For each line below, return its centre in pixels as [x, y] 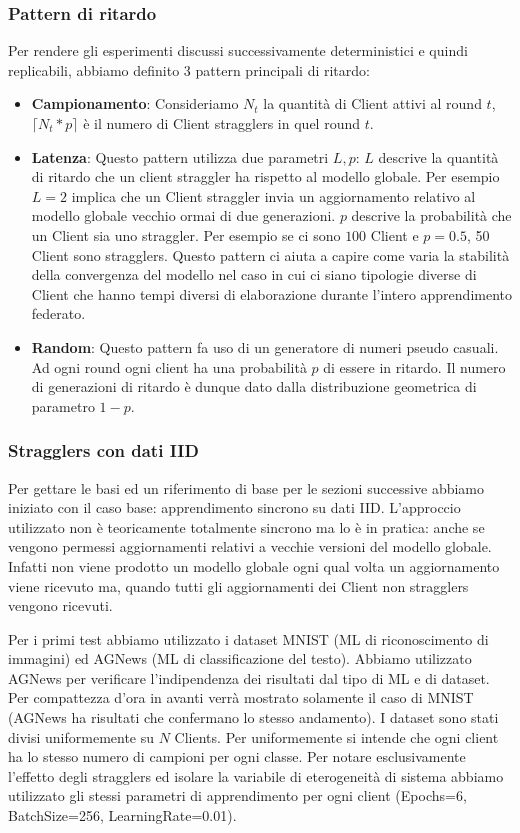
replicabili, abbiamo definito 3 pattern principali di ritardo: [189, 69]
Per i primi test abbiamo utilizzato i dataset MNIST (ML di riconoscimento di [248, 638]
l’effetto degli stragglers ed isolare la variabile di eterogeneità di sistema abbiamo [256, 775]
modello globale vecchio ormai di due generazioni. [183, 215]
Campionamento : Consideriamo [135, 103]
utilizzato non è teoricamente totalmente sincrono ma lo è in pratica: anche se [246, 526]
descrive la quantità [438, 156]
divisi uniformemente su [81, 736]
